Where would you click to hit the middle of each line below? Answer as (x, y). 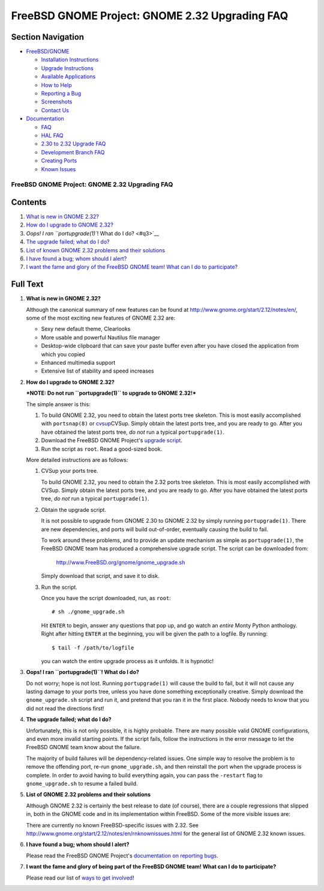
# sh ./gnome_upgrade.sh (88, 612)
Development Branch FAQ (73, 152)
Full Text (27, 284)
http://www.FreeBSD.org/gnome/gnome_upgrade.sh (121, 562)
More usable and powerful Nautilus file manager (100, 337)
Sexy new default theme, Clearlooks (86, 329)
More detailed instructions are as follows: (77, 460)
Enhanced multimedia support (78, 362)
